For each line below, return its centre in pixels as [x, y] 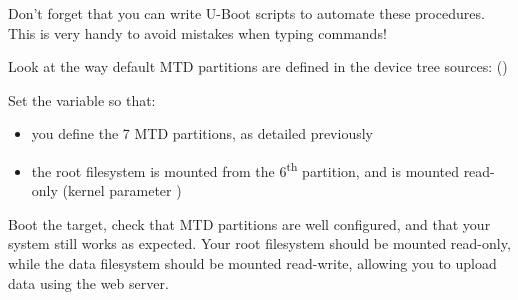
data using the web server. [88, 282]
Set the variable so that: [82, 99]
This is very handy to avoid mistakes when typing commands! [197, 32]
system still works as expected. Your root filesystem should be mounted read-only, [259, 243]
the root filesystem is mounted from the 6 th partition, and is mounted [245, 169]
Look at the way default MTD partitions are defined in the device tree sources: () [258, 66]
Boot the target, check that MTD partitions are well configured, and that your [249, 223]
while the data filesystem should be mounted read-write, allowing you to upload [252, 263]
